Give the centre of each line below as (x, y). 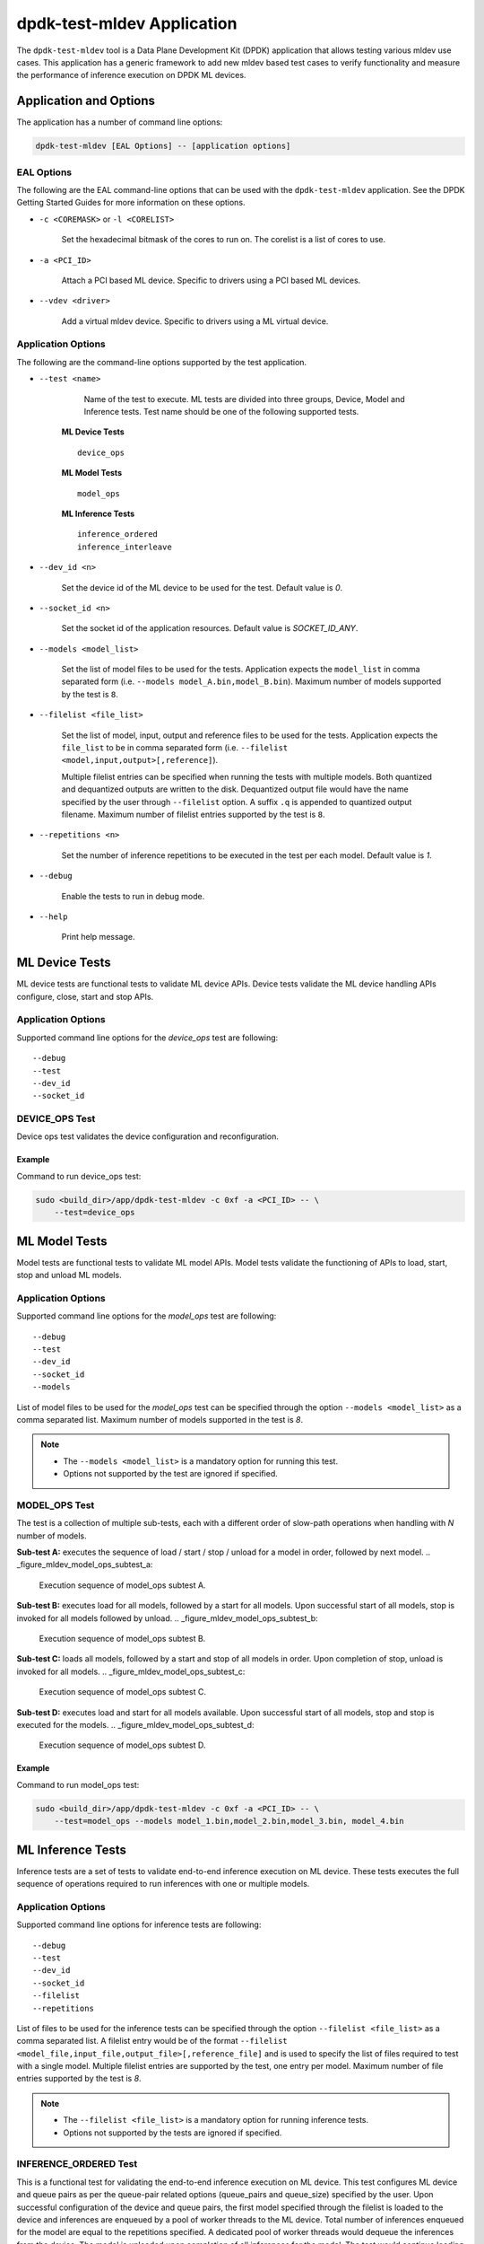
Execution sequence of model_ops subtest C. (122, 1692)
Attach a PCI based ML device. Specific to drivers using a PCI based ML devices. (211, 280)
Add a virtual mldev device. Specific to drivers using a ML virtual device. (195, 321)
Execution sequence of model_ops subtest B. (122, 1639)
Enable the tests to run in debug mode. (133, 896)
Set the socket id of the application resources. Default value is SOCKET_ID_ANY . (210, 628)
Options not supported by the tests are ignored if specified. (173, 2133)
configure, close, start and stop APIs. (85, 996)
